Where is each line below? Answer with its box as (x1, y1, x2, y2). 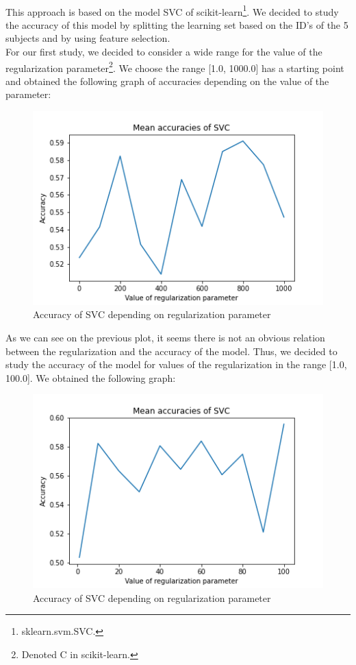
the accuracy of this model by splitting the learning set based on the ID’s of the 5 (5, 17, 348, 32)
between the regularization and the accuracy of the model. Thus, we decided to (5, 343, 338, 358)
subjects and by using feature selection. (5, 31, 170, 45)
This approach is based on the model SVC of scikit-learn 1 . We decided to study (5, 2, 339, 19)
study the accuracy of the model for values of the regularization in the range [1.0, (5, 357, 347, 372)
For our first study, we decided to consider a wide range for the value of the (5, 45, 322, 59)
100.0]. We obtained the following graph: (5, 370, 176, 385)
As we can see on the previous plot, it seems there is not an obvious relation (5, 330, 325, 344)
